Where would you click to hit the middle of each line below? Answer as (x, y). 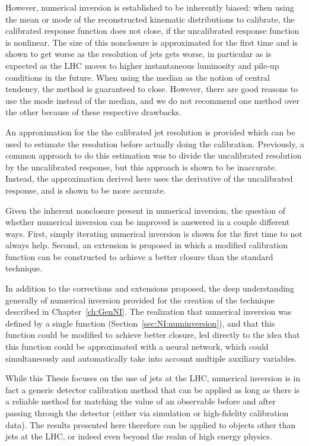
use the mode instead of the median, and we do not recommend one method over (153, 100)
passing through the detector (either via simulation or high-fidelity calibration (147, 413)
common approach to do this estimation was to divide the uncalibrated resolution (154, 155)
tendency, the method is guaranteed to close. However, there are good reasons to (152, 89)
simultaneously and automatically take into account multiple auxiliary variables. (151, 358)
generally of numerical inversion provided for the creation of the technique (140, 300)
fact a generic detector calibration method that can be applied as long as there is (153, 389)
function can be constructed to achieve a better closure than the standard (139, 256)
